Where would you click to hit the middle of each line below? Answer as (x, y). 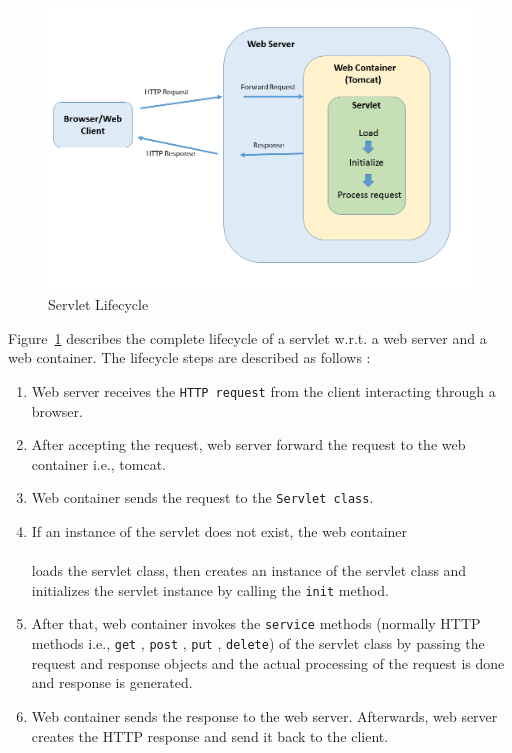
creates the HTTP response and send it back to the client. (210, 735)
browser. (57, 410)
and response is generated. (112, 682)
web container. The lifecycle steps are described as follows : (189, 357)
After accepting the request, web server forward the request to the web (248, 444)
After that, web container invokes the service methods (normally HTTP (256, 623)
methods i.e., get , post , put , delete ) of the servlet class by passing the (258, 643)
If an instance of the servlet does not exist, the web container (219, 530)
